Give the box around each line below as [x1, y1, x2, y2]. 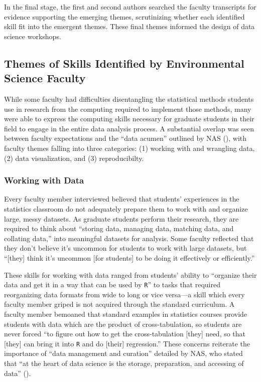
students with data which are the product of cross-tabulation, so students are [4, 318, 242, 329]
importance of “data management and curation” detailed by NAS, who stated [4, 348, 243, 358]
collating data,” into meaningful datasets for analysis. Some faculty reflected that [4, 233, 254, 243]
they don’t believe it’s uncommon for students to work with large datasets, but [4, 243, 247, 253]
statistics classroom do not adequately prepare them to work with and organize [4, 203, 248, 214]
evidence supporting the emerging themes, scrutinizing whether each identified [4, 11, 245, 22]
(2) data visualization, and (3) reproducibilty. [4, 152, 144, 163]
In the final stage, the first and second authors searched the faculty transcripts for [4, 2, 256, 12]
